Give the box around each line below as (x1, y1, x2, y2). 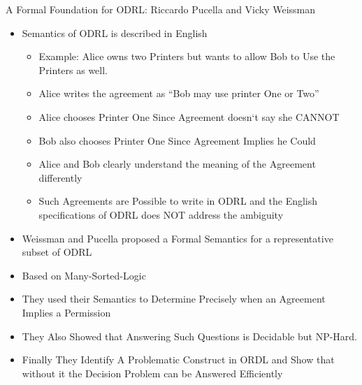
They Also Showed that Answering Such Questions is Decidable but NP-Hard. (22, 328, 357, 343)
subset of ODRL (22, 245, 92, 259)
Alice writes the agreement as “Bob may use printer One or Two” (38, 86, 319, 101)
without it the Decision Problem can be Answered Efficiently (22, 365, 283, 380)
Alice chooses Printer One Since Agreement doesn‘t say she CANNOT (38, 109, 340, 124)
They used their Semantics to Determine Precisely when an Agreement (22, 291, 326, 306)
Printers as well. (38, 62, 108, 77)
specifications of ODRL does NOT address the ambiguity (38, 207, 284, 221)
